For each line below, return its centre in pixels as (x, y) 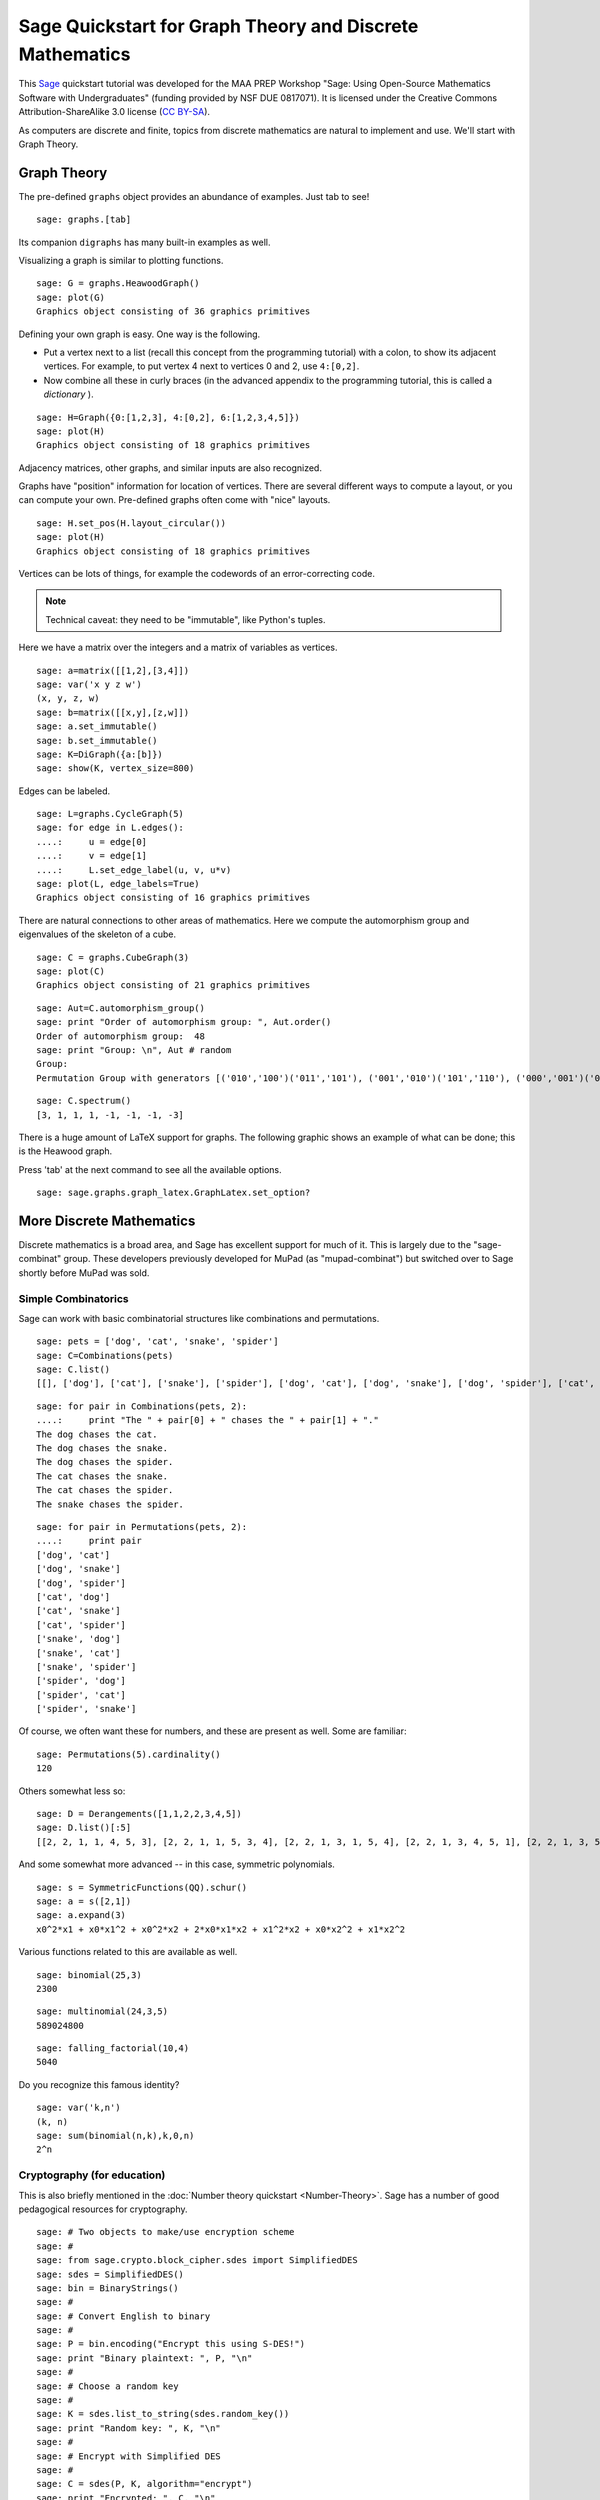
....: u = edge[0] (92, 841)
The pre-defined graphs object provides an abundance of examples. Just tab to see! (194, 196)
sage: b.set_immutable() (97, 740)
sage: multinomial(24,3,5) (102, 2011)
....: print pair (89, 1541)
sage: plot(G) (70, 297)
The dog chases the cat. (97, 1434)
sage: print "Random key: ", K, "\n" (129, 2428)
